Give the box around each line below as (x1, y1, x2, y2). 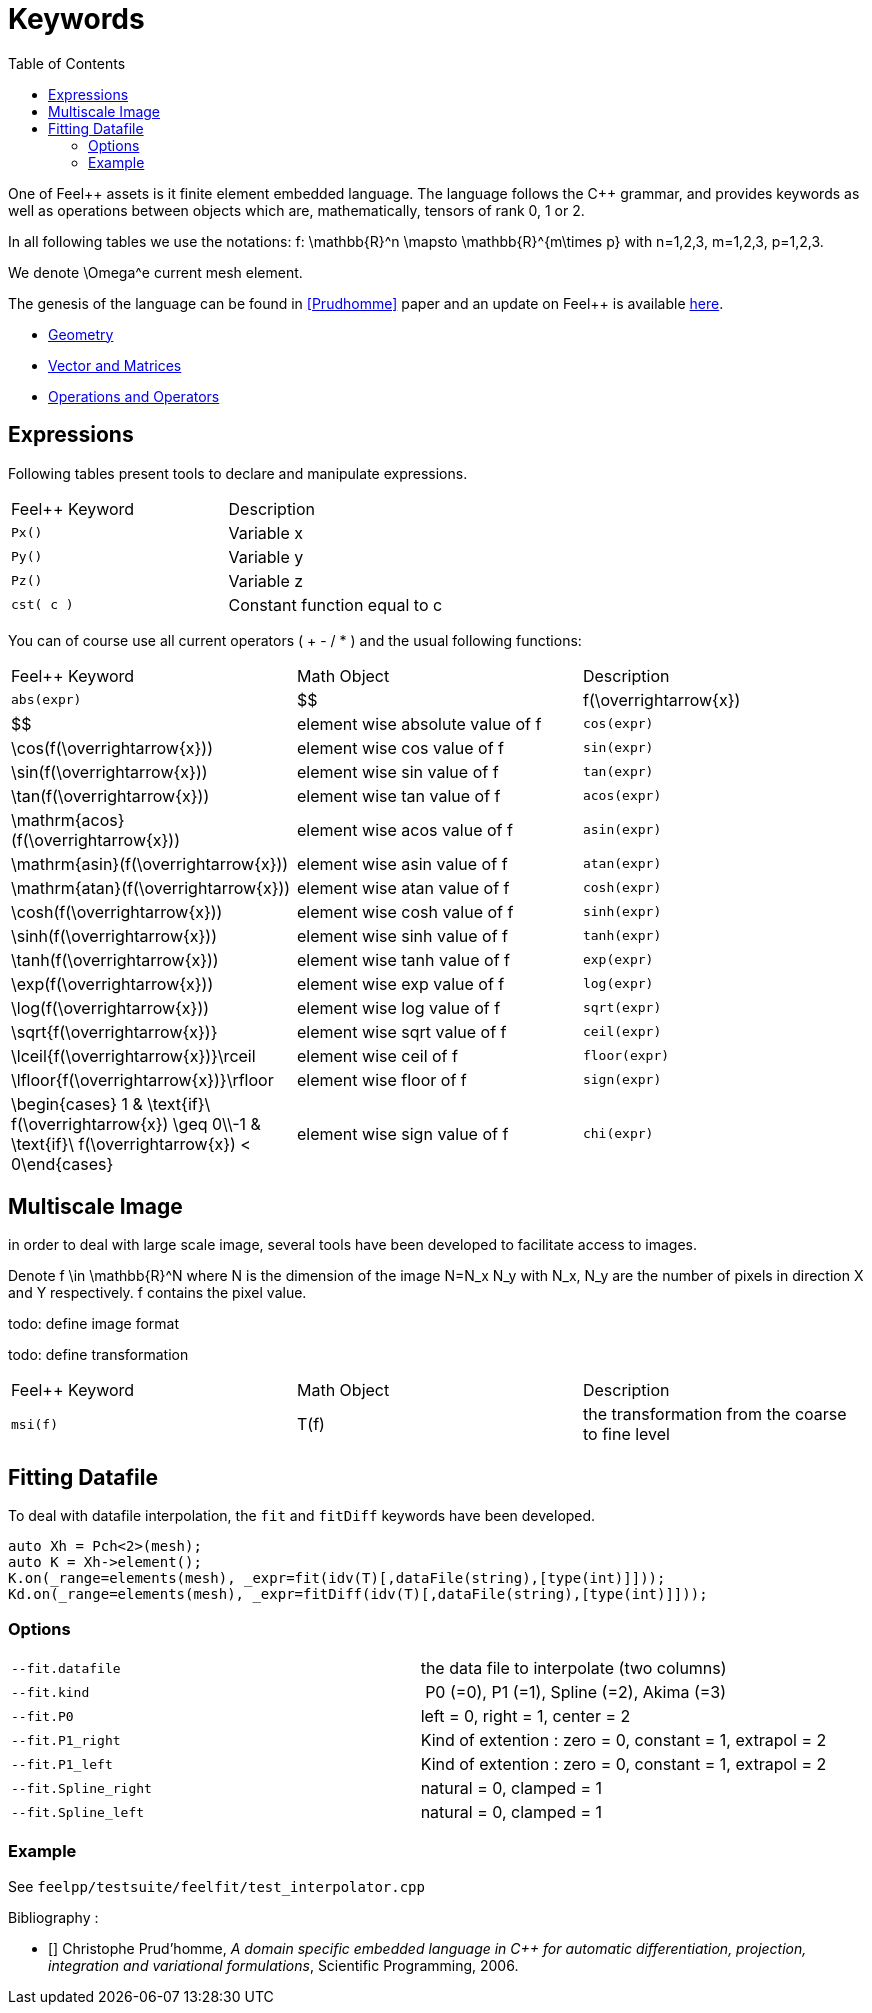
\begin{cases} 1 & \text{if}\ (11, 1093, 211, 1114)
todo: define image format (8, 1315, 180, 1333)
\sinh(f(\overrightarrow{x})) (11, 925, 218, 946)
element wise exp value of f (296, 973, 505, 994)
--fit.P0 (11, 1708, 74, 1724)
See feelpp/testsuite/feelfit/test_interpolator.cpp (8, 1877, 425, 1895)
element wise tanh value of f (296, 949, 510, 970)
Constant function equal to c (228, 594, 443, 615)
